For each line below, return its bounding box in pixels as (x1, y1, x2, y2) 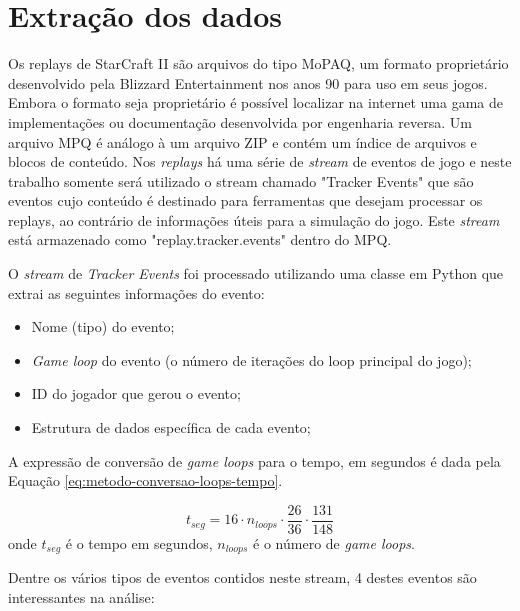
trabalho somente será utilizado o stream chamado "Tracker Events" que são (8, 170, 474, 191)
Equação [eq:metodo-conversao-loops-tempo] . (8, 470, 283, 491)
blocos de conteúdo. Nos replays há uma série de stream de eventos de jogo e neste (8, 151, 512, 172)
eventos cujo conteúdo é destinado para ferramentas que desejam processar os (8, 190, 483, 211)
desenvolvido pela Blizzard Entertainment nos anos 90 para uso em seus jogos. (8, 72, 488, 93)
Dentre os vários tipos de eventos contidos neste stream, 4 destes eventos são (8, 567, 477, 588)
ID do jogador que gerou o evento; (31, 383, 241, 404)
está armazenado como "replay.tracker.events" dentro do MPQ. (8, 229, 392, 250)
